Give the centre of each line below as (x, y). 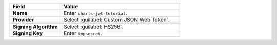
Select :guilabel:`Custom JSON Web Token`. (117, 20)
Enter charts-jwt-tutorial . (95, 13)
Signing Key (28, 33)
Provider (23, 20)
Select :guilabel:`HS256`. (94, 27)
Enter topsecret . (83, 33)
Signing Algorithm (35, 27)
